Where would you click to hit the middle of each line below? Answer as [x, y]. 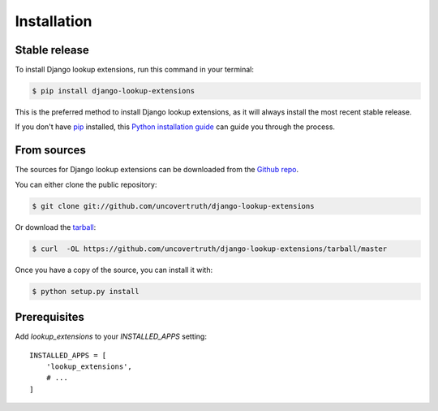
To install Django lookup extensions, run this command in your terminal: [135, 70]
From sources [51, 150]
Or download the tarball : [56, 227]
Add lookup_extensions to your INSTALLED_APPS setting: [111, 336]
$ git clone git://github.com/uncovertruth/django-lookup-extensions [173, 206]
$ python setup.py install [86, 291]
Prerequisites [49, 317]
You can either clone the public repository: [86, 184]
